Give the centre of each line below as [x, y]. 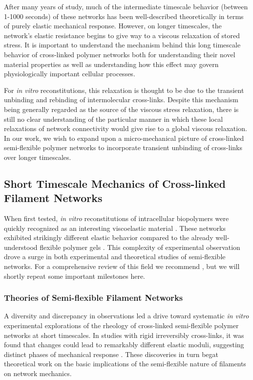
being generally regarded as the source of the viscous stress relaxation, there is [121, 109]
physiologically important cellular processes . [70, 74]
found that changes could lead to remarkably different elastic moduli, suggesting [124, 345]
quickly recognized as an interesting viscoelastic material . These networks [115, 228]
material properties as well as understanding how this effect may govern [111, 64]
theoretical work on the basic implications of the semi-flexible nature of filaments [125, 364]
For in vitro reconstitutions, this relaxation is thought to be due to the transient [124, 90]
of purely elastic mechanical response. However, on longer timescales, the [113, 26]
